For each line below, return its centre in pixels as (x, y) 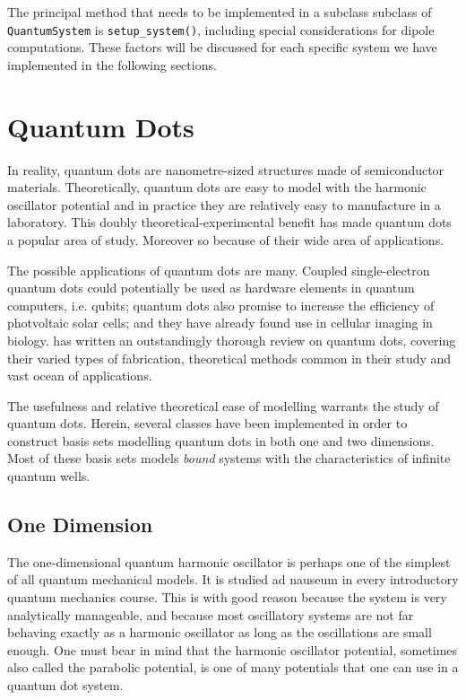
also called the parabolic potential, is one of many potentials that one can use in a (233, 667)
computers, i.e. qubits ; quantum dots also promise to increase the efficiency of (221, 305)
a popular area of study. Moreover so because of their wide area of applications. (226, 239)
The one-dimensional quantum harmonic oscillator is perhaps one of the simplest (229, 561)
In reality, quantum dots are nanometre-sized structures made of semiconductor (226, 169)
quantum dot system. (65, 685)
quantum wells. (49, 476)
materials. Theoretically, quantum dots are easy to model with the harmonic (217, 187)
